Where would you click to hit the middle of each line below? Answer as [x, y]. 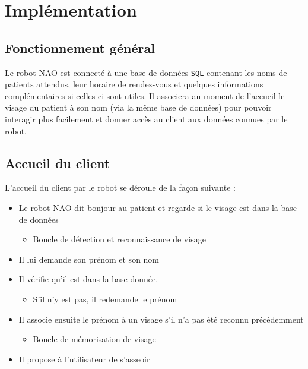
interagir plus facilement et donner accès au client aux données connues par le [146, 119]
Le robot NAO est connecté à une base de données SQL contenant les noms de [146, 72]
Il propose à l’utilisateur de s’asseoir [84, 359]
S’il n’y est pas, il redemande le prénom [105, 299]
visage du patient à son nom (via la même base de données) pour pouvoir [138, 107]
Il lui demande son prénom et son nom [89, 259]
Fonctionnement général [80, 47]
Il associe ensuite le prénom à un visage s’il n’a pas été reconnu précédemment [161, 319]
